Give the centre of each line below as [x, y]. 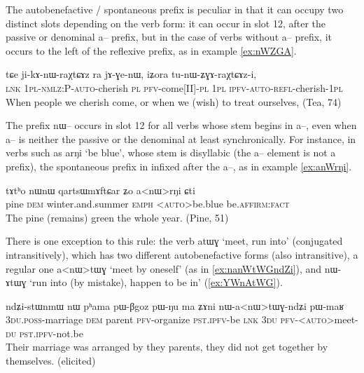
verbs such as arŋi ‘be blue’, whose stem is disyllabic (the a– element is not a [171, 152]
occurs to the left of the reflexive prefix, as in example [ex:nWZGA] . [151, 50]
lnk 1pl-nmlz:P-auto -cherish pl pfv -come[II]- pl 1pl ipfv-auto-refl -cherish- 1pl [174, 87]
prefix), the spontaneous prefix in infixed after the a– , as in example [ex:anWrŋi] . [179, 166]
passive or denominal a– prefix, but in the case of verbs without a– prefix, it [169, 37]
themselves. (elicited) [51, 361]
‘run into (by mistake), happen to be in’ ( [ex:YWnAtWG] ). [156, 282]
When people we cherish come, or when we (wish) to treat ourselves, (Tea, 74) [174, 101]
